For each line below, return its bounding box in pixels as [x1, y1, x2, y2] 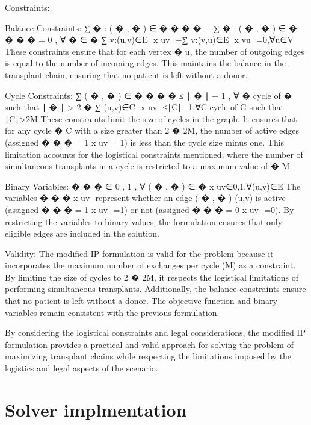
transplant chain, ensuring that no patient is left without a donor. [5, 68, 248, 81]
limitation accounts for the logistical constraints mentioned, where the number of [5, 147, 303, 160]
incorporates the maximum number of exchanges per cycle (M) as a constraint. [5, 259, 296, 271]
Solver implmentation [5, 397, 187, 421]
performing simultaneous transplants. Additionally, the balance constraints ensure [5, 282, 306, 295]
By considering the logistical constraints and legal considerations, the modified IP [5, 326, 306, 339]
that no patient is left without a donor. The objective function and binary [5, 294, 277, 307]
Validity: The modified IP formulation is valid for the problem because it [5, 247, 274, 259]
